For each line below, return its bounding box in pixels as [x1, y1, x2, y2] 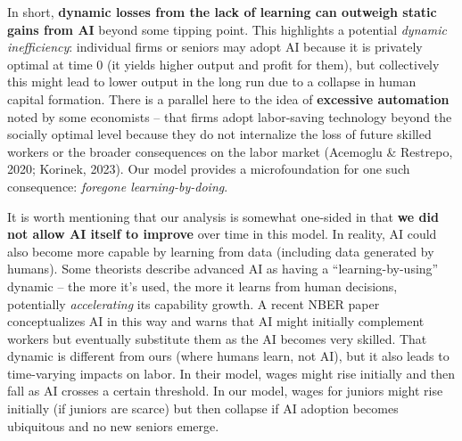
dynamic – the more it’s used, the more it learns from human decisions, [7, 276, 398, 295]
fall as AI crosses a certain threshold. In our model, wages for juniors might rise [7, 381, 443, 400]
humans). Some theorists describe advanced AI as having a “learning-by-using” [7, 259, 439, 278]
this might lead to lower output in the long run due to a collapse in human [7, 72, 417, 91]
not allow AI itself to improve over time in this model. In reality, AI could [7, 225, 437, 243]
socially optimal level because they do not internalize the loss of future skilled [7, 125, 432, 143]
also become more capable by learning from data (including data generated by [7, 241, 434, 260]
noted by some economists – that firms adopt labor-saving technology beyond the [7, 107, 452, 126]
